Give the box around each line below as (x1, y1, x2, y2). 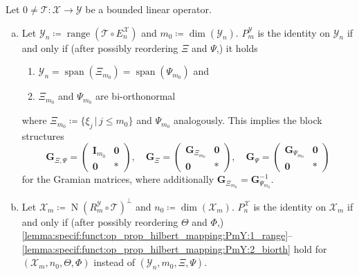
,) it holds (216, 40, 258, 55)
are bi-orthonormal (95, 89, 176, 103)
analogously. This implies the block (174, 113, 322, 127)
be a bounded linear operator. (85, 2, 212, 16)
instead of (93, 255, 135, 269)
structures (21, 128, 64, 143)
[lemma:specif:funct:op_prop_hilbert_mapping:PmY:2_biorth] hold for (21, 241, 327, 256)
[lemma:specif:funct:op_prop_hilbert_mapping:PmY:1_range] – (21, 228, 293, 242)
